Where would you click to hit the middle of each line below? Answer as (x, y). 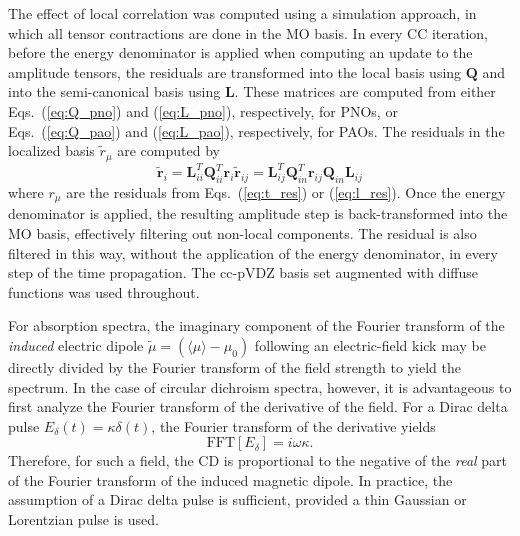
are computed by (168, 150)
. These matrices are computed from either (365, 91)
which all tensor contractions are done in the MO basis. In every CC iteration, (248, 32)
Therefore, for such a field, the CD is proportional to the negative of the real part (258, 460)
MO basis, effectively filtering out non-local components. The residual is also (242, 232)
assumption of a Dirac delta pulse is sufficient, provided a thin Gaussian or (237, 499)
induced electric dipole (76, 344)
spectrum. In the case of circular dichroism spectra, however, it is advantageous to (260, 386)
